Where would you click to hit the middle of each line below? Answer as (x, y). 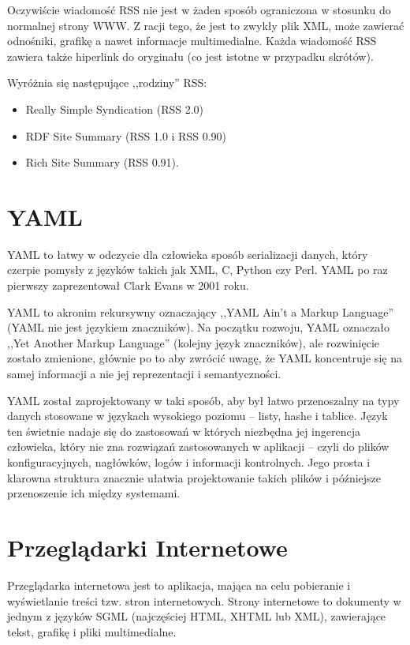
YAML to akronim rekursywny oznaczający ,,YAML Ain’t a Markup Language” (201, 311)
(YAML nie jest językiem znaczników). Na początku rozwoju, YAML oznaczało (199, 327)
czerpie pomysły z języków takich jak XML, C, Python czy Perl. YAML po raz (198, 270)
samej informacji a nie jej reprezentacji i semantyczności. (144, 374)
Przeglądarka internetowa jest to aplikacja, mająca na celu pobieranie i (179, 585)
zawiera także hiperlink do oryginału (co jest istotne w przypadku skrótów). (190, 56)
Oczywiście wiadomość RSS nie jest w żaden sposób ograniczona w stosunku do (199, 9)
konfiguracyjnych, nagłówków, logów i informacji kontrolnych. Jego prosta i (189, 462)
